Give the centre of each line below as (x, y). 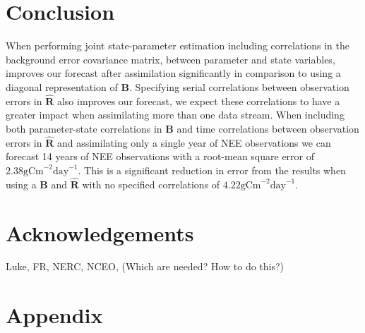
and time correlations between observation (268, 128)
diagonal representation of (62, 86)
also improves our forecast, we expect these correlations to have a (198, 101)
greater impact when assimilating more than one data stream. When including (175, 115)
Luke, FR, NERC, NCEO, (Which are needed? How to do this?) (145, 266)
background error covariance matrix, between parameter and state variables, (170, 59)
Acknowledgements (100, 232)
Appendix (54, 315)
